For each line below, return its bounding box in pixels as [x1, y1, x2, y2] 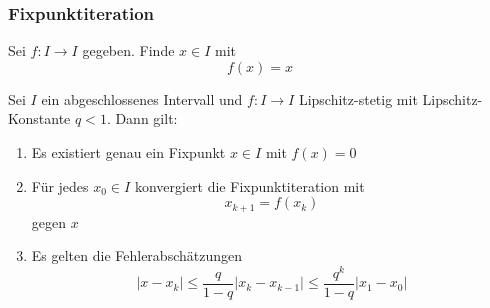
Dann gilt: [115, 108, 178, 129]
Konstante [8, 108, 71, 129]
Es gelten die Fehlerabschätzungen [31, 245, 242, 266]
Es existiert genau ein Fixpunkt [31, 142, 226, 162]
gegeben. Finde [82, 40, 175, 61]
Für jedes [31, 175, 89, 196]
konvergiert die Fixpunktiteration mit [134, 175, 365, 196]
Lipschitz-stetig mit [298, 88, 418, 109]
